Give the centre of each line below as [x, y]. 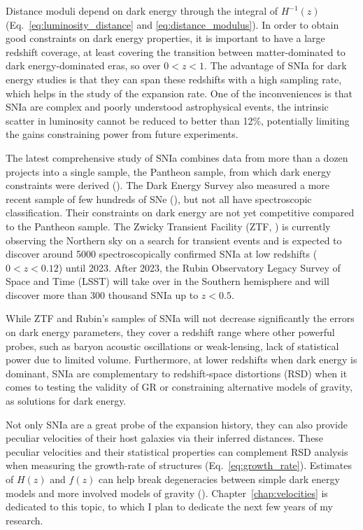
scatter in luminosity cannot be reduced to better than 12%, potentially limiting [178, 120]
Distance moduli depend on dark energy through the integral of [142, 11]
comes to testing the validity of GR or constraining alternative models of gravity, [179, 387]
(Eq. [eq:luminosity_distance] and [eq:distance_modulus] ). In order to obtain [172, 24]
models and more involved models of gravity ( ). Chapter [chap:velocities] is [167, 493]
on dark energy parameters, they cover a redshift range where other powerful [170, 332]
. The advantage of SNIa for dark [276, 65]
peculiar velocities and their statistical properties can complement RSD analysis [177, 451]
